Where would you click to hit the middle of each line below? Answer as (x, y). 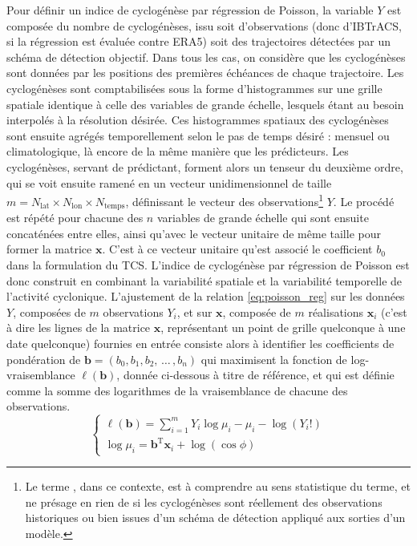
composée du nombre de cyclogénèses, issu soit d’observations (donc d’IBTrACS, (204, 25)
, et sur (194, 311)
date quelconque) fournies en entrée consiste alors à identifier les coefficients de (200, 343)
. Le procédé (364, 201)
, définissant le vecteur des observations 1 (225, 200)
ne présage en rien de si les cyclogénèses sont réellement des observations (204, 502)
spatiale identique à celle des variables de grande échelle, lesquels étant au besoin (205, 104)
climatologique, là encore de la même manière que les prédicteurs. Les (178, 151)
